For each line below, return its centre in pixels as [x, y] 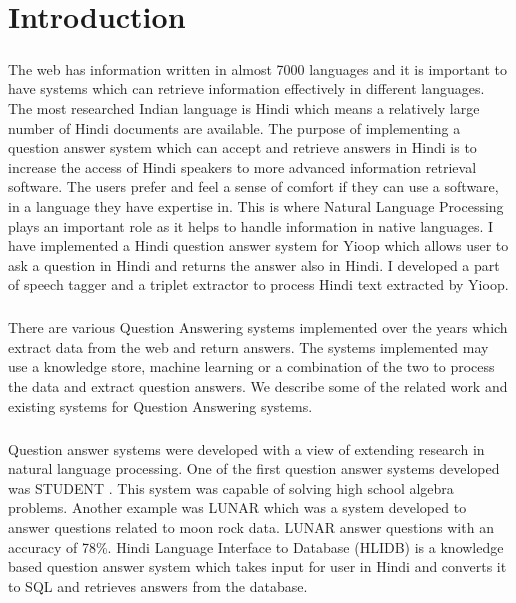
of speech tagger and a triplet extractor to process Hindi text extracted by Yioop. [258, 284]
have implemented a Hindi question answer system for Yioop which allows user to [258, 245]
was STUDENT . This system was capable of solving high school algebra [231, 487]
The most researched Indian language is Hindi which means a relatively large [244, 107]
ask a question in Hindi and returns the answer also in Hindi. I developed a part [254, 264]
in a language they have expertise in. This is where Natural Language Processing [256, 205]
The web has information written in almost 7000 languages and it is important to [257, 68]
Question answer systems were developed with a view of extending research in [246, 448]
